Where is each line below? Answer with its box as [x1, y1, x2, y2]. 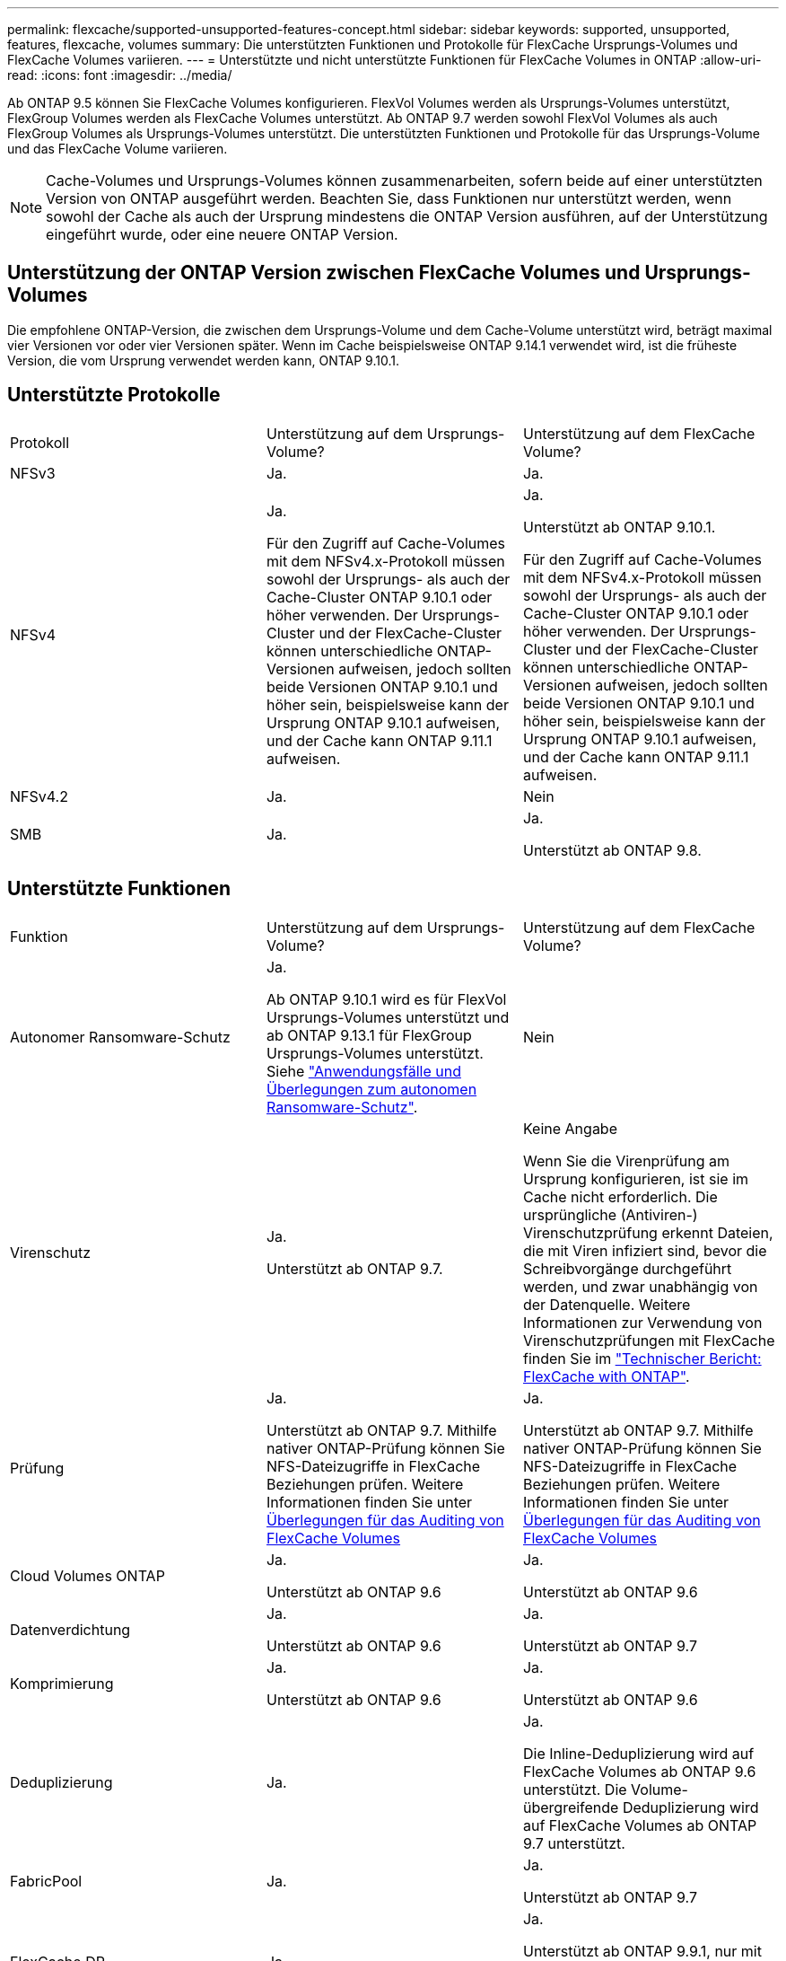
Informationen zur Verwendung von [522, 1313, 763, 1332]
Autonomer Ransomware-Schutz [10, 1027, 231, 1046]
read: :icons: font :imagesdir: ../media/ [7, 67, 232, 83]
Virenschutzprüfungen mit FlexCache [522, 1331, 775, 1350]
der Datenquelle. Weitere [522, 1295, 691, 1314]
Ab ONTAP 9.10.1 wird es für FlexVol [266, 989, 507, 1008]
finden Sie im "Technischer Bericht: [522, 1349, 762, 1367]
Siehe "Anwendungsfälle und [266, 1061, 461, 1080]
